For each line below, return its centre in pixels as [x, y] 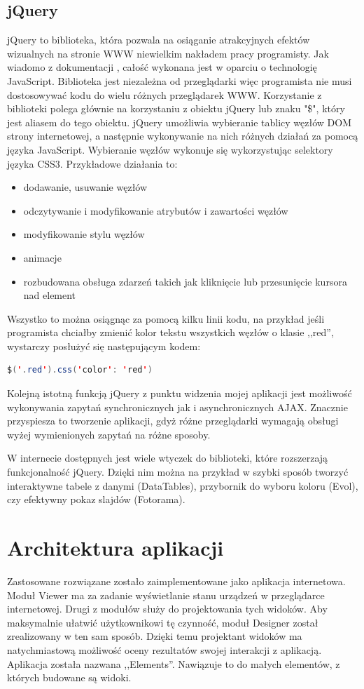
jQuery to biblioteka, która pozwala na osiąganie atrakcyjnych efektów [159, 40]
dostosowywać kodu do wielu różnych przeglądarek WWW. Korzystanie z [164, 94]
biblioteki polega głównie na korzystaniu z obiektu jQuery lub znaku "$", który [176, 108]
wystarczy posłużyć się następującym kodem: [104, 346]
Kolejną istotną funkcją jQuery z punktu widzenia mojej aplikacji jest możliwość [180, 393]
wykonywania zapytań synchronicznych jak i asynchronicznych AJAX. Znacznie [177, 407]
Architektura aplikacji [115, 548]
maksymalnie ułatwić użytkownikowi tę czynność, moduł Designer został [163, 622]
